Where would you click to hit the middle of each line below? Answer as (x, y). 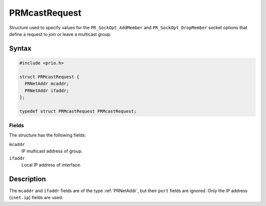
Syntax (20, 48)
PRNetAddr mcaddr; (47, 84)
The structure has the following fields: (48, 135)
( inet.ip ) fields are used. (36, 198)
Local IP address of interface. (51, 165)
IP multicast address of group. (52, 151)
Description (28, 179)
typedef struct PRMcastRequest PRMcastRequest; (78, 111)
